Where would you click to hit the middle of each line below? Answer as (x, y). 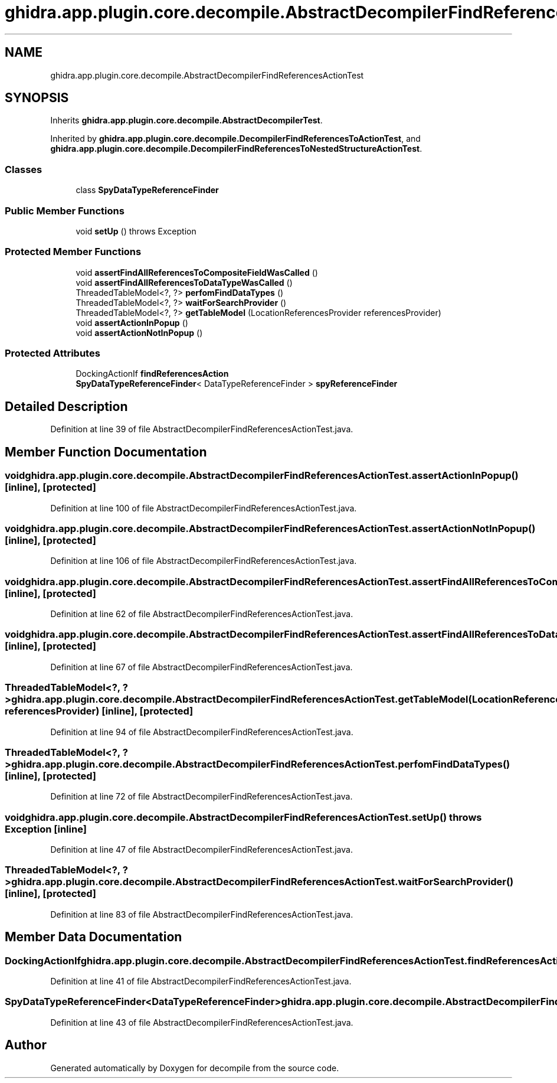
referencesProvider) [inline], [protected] (99, 711)
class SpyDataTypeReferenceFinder (147, 190)
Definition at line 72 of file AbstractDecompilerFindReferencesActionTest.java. (201, 797)
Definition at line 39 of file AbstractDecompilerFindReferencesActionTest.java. (202, 429)
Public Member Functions (65, 211)
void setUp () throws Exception (136, 231)
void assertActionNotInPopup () (139, 332)
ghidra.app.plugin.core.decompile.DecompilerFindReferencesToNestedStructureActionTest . (236, 149)
